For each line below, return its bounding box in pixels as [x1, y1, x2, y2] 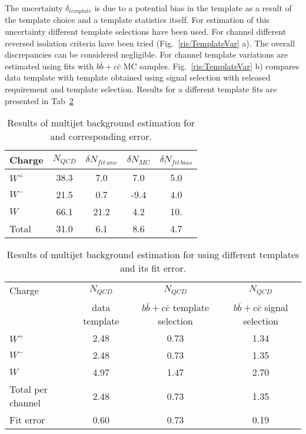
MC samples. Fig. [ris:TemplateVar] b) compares [123, 59, 300, 72]
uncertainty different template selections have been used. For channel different [5, 25, 287, 38]
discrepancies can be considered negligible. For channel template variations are [5, 48, 288, 61]
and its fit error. [119, 261, 187, 275]
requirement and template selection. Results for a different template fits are [5, 83, 277, 95]
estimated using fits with [5, 59, 94, 72]
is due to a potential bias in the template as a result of [94, 2, 292, 14]
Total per [9, 382, 48, 396]
